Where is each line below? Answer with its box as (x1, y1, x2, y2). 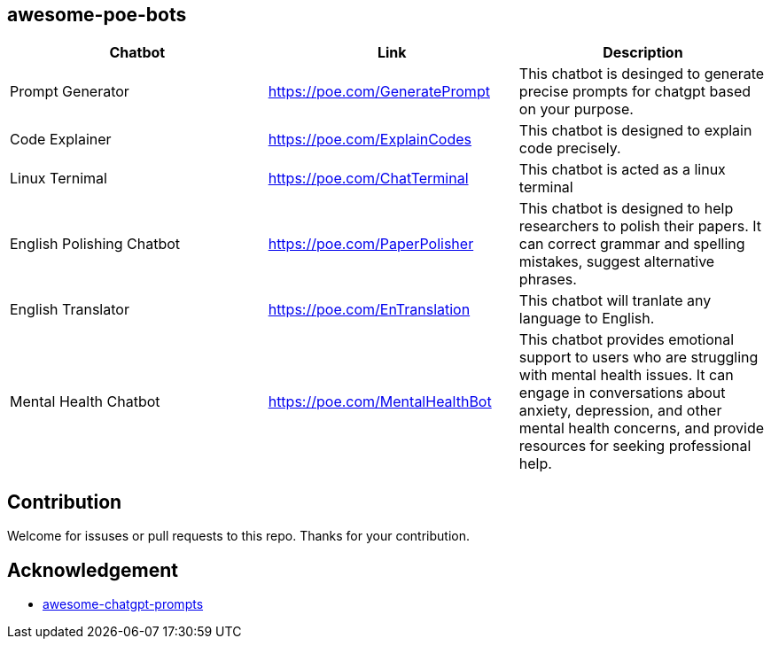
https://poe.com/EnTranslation (268, 300, 471, 319)
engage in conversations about (518, 384, 726, 402)
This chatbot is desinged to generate (518, 65, 765, 83)
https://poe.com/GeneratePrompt (268, 82, 490, 101)
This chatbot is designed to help (518, 199, 734, 218)
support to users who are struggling (518, 348, 759, 367)
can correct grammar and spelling (518, 235, 745, 253)
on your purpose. (518, 100, 634, 119)
